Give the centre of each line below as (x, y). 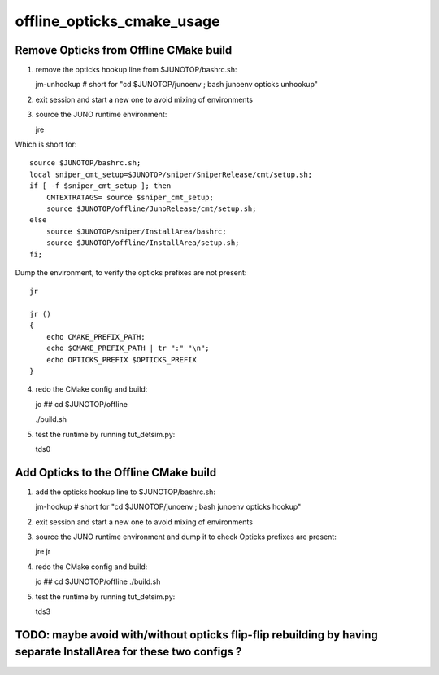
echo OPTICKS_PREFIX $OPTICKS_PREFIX (121, 359)
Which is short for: (46, 145)
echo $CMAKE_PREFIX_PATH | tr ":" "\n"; (128, 348)
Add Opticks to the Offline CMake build (116, 472)
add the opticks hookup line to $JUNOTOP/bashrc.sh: (125, 492)
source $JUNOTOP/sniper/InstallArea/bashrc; (136, 231)
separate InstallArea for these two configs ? (128, 652)
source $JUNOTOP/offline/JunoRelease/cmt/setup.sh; (151, 208)
